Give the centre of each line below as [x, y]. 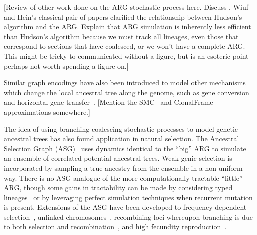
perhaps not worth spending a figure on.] [66, 65]
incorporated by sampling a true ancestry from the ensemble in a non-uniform [123, 168]
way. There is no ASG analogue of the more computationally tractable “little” [123, 178]
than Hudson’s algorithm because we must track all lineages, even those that [121, 36]
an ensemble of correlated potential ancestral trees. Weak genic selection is [118, 158]
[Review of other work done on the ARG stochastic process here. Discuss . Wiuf [126, 7]
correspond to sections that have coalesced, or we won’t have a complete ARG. [125, 46]
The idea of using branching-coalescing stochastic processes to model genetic [121, 129]
